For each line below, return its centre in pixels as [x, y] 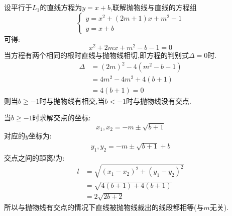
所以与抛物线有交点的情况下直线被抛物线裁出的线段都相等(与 [104, 207]
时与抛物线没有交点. [159, 100]
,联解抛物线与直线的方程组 [153, 7]
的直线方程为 [61, 7]
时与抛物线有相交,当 [72, 100]
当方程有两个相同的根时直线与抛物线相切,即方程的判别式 [96, 55]
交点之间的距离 [29, 157]
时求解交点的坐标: [62, 118]
